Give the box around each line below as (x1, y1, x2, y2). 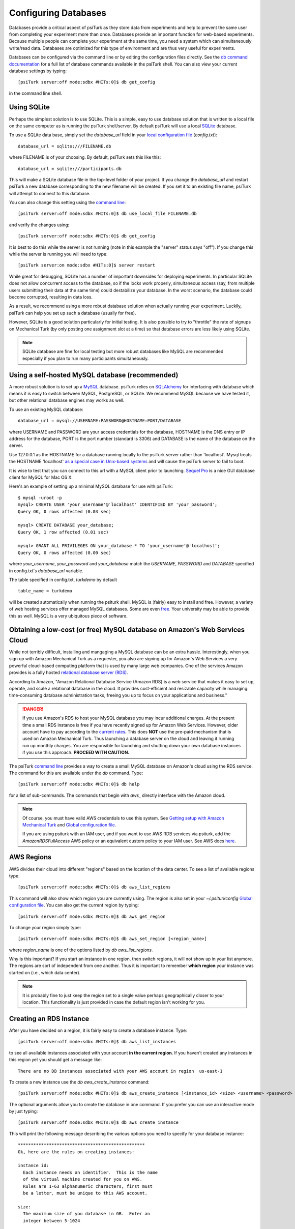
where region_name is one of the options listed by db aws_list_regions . (9, 947, 153, 953)
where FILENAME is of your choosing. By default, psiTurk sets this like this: (9, 154, 161, 160)
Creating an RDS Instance (9, 1014, 89, 1023)
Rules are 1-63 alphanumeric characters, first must (23, 1183, 153, 1189)
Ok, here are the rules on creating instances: (18, 1149, 135, 1155)
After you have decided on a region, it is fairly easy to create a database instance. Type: (9, 1027, 187, 1033)
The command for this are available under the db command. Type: (9, 770, 143, 776)
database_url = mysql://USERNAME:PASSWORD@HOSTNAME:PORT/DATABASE (18, 418, 181, 424)
